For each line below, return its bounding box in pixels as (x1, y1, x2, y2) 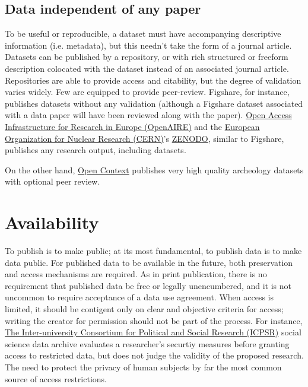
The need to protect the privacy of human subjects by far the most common (5, 360, 282, 373)
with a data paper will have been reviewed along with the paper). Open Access (5, 109, 292, 121)
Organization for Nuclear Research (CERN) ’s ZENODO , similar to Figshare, (5, 132, 284, 144)
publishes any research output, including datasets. (5, 144, 186, 156)
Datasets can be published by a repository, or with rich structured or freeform (5, 50, 288, 63)
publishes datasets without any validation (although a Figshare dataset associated (5, 97, 303, 109)
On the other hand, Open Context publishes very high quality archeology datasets (5, 163, 304, 176)
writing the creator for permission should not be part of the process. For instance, (5, 314, 303, 326)
